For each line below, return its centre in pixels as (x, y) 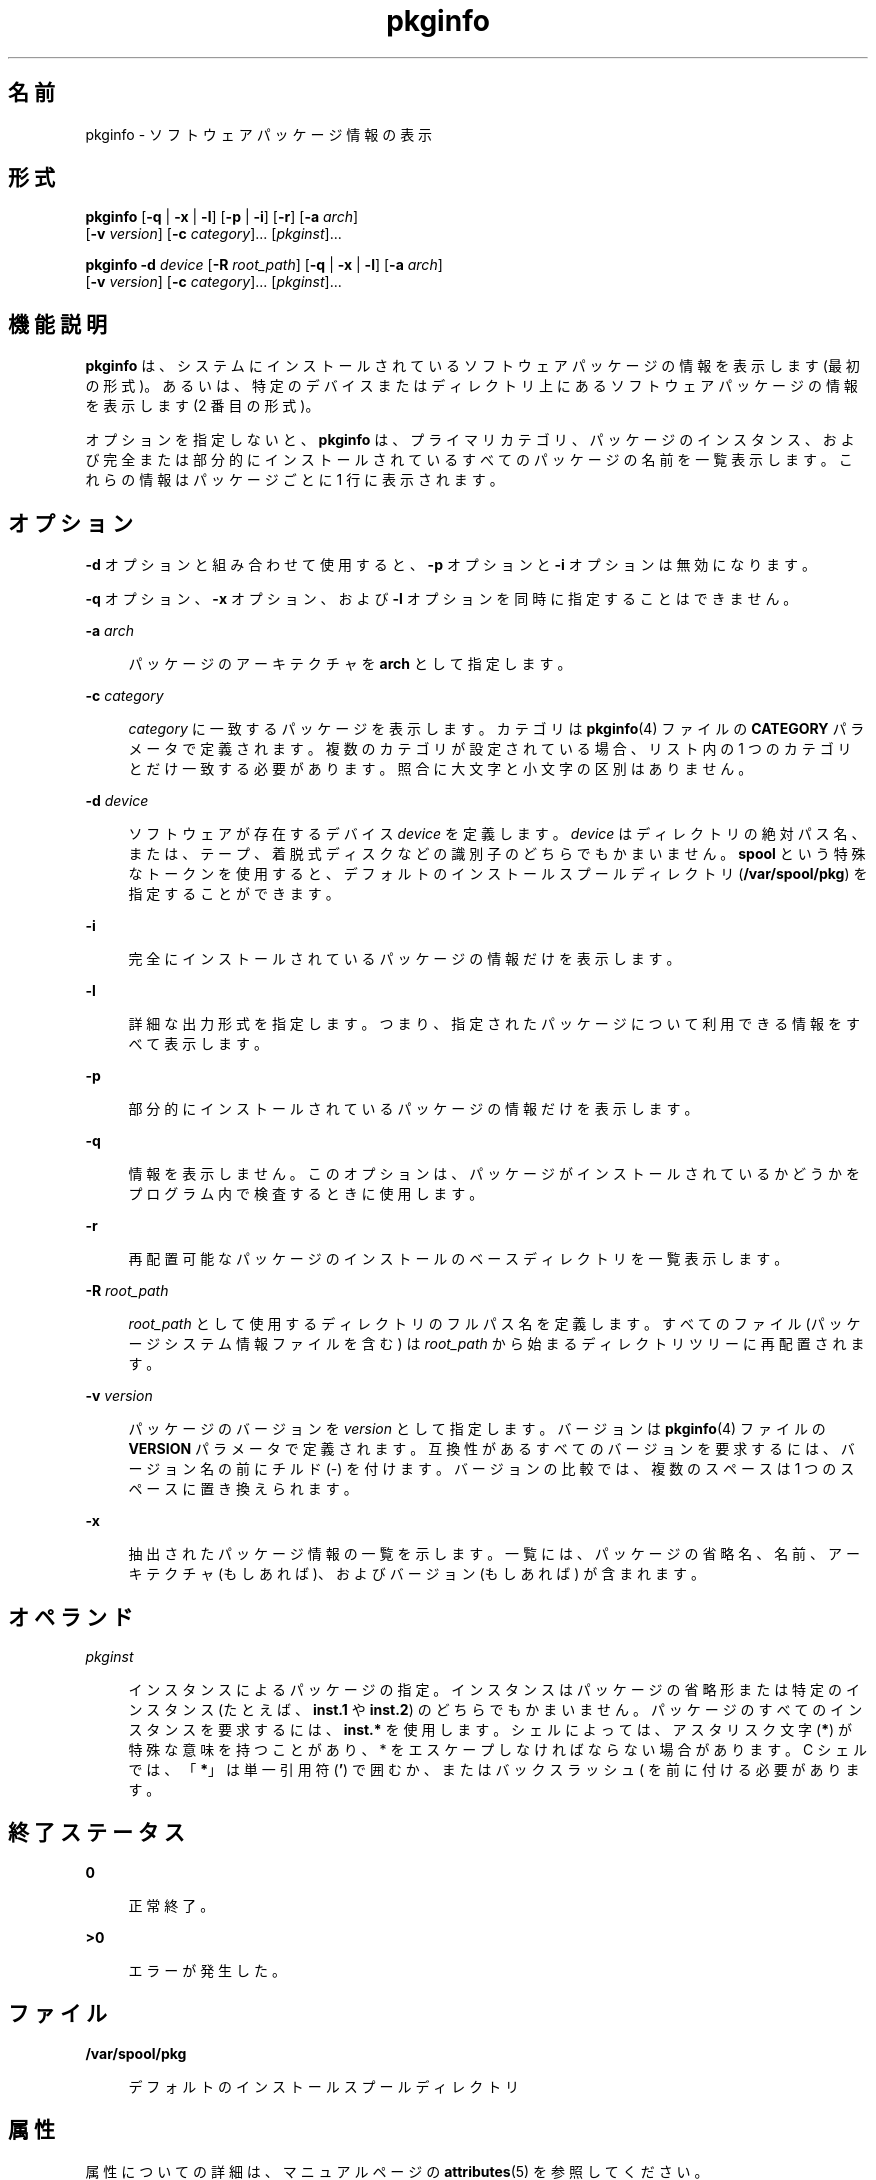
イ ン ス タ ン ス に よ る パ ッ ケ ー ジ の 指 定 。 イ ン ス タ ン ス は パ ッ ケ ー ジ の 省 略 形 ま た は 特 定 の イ (494, 1689)
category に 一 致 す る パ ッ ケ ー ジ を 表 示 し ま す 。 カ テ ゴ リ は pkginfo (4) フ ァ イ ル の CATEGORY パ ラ (496, 729)
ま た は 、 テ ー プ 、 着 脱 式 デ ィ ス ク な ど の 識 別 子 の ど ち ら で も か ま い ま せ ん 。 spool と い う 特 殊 (497, 854)
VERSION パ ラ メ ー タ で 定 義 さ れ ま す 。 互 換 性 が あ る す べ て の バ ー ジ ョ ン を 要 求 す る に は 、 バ (491, 1449)
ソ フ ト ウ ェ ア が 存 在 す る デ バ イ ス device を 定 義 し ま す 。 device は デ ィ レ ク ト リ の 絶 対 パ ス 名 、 (497, 834)
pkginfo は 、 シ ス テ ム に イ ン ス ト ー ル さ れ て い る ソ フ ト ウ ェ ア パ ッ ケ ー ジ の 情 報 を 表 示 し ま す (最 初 (472, 366)
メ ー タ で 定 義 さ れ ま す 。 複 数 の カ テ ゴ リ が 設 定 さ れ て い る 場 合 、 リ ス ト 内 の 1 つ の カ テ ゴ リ (490, 749)
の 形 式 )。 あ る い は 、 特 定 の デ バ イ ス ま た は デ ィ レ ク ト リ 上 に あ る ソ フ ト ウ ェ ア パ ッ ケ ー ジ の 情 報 (471, 386)
